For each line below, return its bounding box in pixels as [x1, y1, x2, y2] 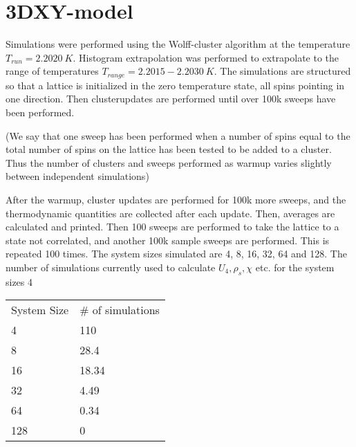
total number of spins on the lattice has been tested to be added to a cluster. [6, 142, 332, 156]
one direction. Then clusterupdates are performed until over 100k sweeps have [6, 91, 336, 106]
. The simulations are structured [214, 64, 351, 78]
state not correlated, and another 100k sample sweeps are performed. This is [6, 232, 330, 247]
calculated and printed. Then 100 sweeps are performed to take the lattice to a [6, 219, 339, 234]
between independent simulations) [6, 169, 149, 183]
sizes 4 [6, 274, 33, 289]
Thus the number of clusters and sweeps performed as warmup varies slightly [6, 155, 332, 170]
